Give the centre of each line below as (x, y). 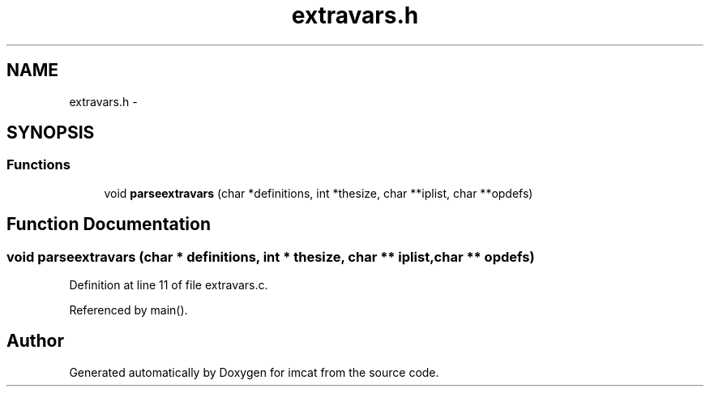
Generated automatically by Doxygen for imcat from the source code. (254, 372)
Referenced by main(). (128, 310)
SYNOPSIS (51, 133)
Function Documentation (109, 224)
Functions (38, 165)
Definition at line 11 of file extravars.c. (169, 285)
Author (35, 341)
